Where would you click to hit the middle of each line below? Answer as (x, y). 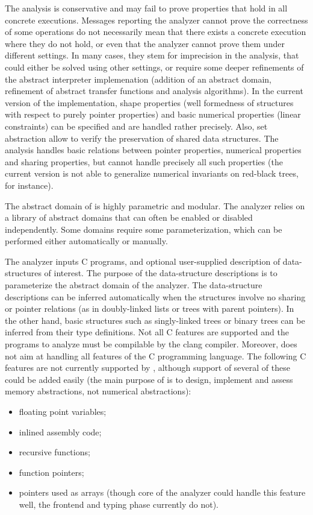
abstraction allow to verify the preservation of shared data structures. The (142, 138)
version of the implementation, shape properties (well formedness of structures (149, 102)
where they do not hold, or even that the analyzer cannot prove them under (145, 43)
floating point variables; (63, 411)
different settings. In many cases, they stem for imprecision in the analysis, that (152, 55)
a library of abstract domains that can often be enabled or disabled (129, 217)
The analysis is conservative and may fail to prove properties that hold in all (146, 8)
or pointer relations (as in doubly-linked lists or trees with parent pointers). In (150, 308)
